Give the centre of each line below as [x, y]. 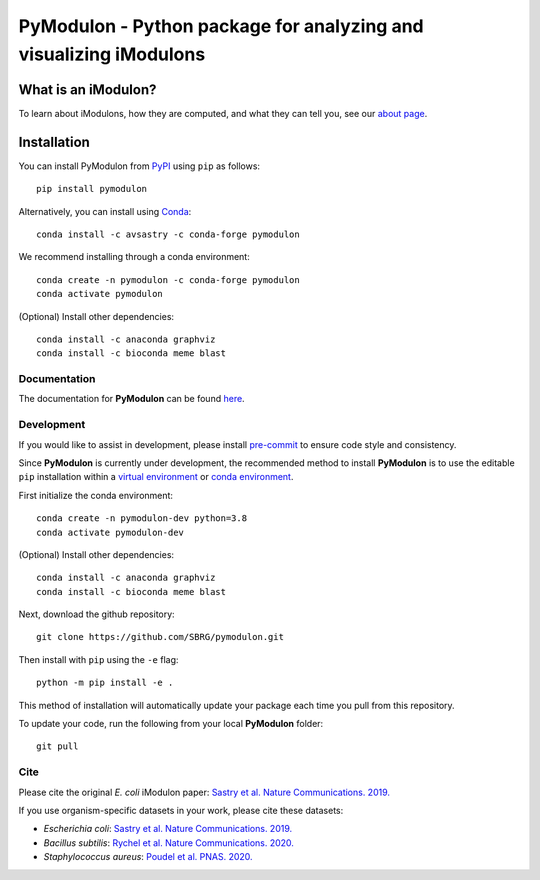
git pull [57, 746]
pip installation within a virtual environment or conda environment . [156, 477]
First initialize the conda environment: [96, 495]
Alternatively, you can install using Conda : [105, 211]
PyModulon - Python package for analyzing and [221, 26]
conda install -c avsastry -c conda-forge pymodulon [168, 234]
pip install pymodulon [92, 189]
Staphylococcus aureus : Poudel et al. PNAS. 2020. [148, 857]
